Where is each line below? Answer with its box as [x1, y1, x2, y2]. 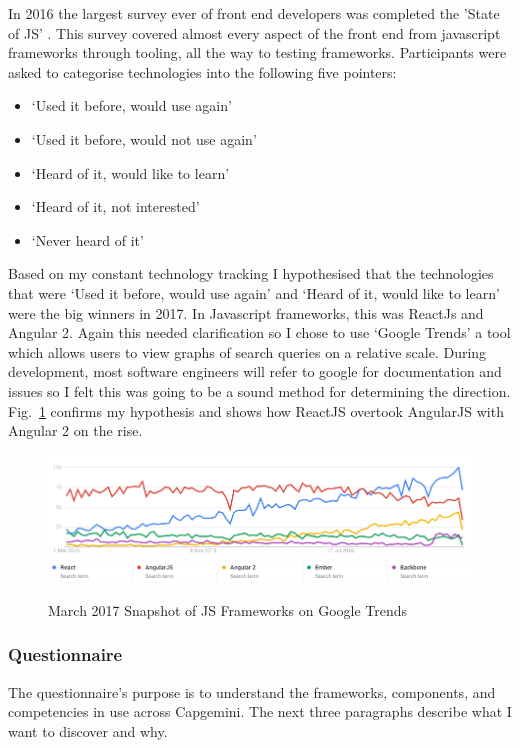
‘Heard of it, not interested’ [31, 196, 200, 217]
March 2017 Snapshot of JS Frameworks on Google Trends [48, 599, 408, 620]
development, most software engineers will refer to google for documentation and [8, 361, 502, 382]
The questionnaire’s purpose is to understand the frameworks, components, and [8, 681, 496, 702]
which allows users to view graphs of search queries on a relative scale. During [8, 341, 487, 362]
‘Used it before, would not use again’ [31, 128, 257, 149]
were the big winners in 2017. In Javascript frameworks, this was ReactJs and [8, 302, 484, 323]
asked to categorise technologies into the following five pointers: [8, 61, 397, 82]
